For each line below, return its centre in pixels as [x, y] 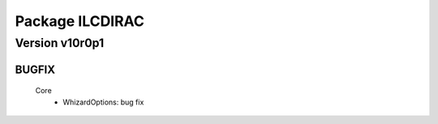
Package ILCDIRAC [80, 21]
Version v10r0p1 [60, 43]
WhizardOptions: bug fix [103, 102]
